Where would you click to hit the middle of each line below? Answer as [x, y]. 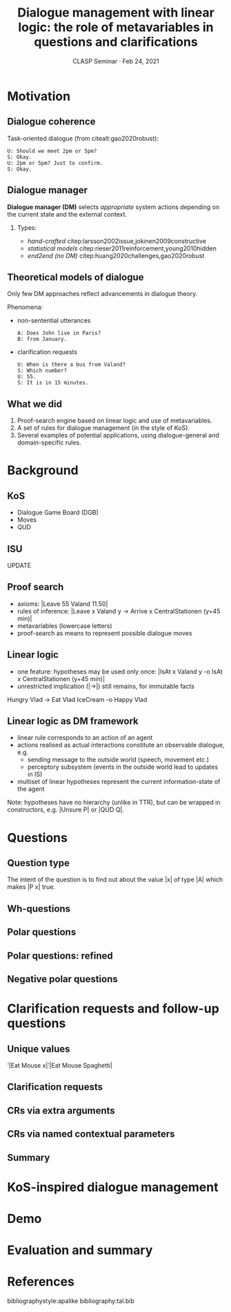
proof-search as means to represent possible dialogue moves [104, 633]
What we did [34, 404]
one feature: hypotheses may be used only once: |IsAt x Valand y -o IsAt [120, 672]
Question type [39, 863]
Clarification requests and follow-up [113, 1009]
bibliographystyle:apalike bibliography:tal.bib [71, 1301]
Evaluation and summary [80, 1250]
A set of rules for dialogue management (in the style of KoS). [103, 428]
